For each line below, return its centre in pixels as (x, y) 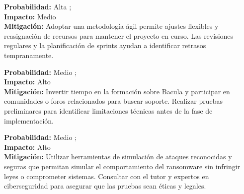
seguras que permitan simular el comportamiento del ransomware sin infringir (122, 166)
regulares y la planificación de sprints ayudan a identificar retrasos (105, 45)
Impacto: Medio (30, 16)
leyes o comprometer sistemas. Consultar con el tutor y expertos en (107, 176)
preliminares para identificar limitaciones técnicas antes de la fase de (108, 110)
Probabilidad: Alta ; (38, 6)
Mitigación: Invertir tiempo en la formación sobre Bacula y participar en (117, 91)
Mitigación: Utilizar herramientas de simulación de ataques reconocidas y (118, 157)
